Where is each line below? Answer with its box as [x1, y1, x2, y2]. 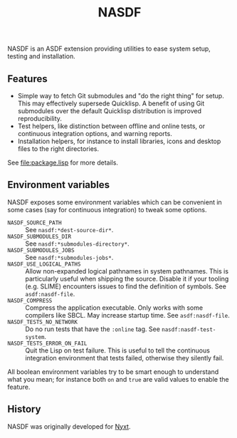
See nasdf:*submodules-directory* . [25, 239, 130, 248]
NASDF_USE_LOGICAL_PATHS [7, 261, 81, 268]
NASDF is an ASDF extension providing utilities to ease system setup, [7, 44, 211, 53]
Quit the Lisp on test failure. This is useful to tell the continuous [25, 346, 210, 355]
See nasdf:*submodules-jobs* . [25, 253, 114, 261]
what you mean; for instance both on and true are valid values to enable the [7, 375, 229, 383]
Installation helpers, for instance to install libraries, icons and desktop [17, 137, 221, 145]
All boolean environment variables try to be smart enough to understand [7, 367, 219, 376]
